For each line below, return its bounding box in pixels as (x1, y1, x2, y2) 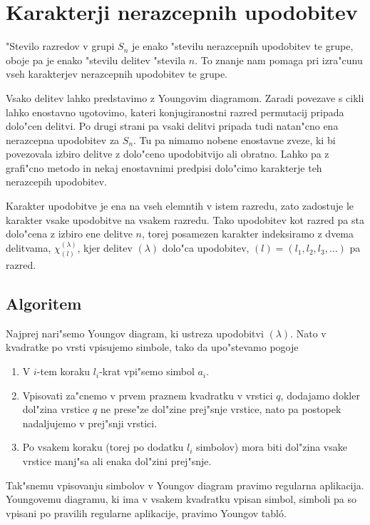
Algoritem (6, 292, 82, 315)
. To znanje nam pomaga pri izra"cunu (195, 52, 363, 67)
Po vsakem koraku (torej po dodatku (22, 439, 184, 454)
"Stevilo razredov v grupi (6, 39, 115, 53)
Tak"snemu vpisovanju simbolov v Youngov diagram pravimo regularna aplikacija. (6, 477, 364, 492)
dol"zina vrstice (22, 402, 90, 417)
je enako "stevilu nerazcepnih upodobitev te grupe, (131, 39, 354, 53)
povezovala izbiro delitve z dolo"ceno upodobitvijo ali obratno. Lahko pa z (6, 146, 329, 161)
